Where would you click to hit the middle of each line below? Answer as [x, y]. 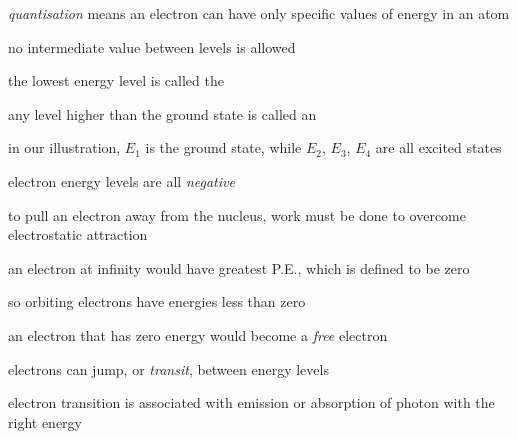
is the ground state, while [223, 147]
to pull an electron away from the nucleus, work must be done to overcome [237, 214]
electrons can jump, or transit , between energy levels [168, 368]
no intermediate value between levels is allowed [152, 46]
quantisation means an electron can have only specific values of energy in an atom [259, 13]
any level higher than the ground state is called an [162, 113]
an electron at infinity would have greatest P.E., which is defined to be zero [239, 267]
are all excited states [438, 147]
